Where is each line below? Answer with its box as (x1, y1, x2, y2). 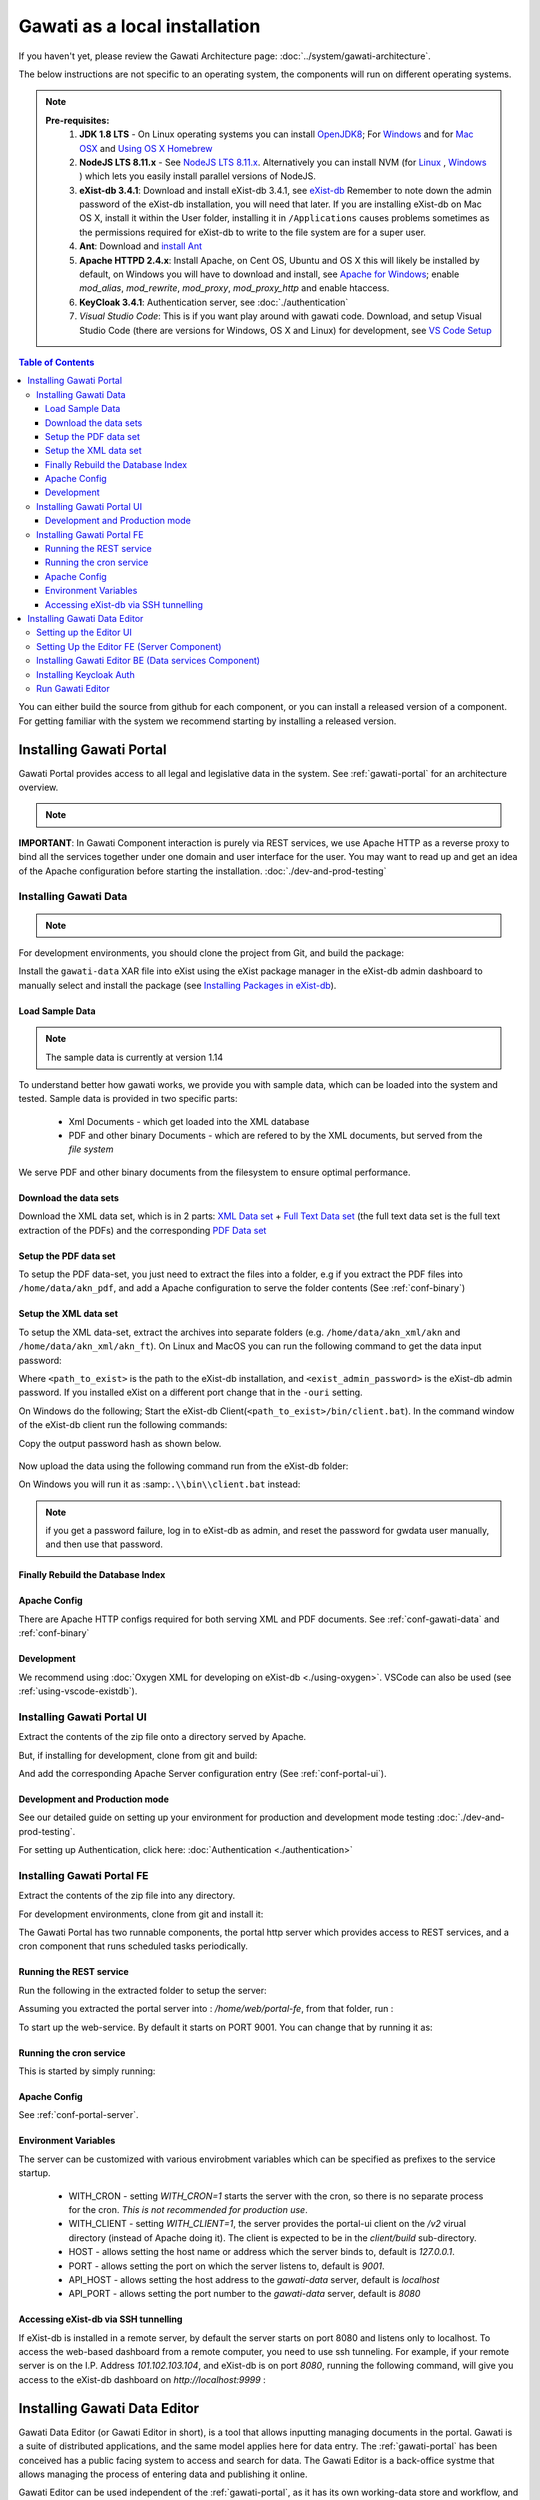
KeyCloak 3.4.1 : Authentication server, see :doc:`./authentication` (79, 296, 349, 308)
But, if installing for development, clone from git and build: (18, 1749, 258, 1761)
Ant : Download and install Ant (79, 240, 202, 252)
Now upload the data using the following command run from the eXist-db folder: (18, 1460, 349, 1472)
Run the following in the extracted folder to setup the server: (18, 1984, 267, 1996)
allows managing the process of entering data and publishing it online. (18, 2468, 308, 2480)
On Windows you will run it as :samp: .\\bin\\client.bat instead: (18, 1478, 301, 1490)
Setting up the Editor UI (36, 626, 132, 639)
